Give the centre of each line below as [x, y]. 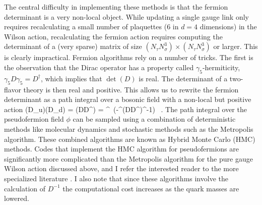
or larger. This [236, 46]
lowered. [17, 198]
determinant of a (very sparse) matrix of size [73, 46]
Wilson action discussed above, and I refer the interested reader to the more [121, 168]
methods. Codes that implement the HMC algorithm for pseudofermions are [121, 149]
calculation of [25, 188]
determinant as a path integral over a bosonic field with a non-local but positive [128, 99]
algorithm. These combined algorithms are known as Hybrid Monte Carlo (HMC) [130, 139]
